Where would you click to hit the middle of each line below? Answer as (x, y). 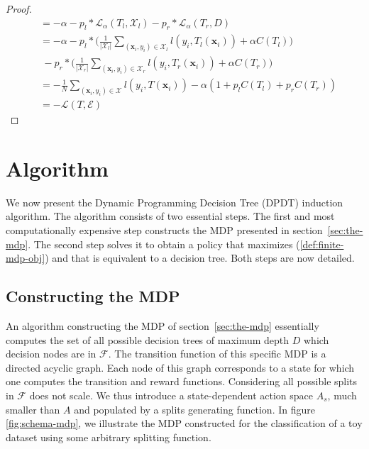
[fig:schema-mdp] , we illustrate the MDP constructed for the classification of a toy (184, 423)
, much (342, 395)
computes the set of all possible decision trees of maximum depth (148, 339)
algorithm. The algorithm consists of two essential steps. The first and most (170, 216)
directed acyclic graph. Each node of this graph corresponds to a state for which (180, 367)
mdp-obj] (26, 258)
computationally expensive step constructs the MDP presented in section (164, 230)
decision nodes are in (51, 354)
